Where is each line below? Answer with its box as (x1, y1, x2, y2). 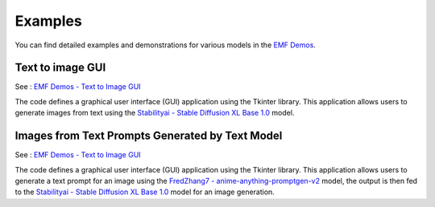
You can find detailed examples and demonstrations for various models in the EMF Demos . (14, 40, 316, 50)
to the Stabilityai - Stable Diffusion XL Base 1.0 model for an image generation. (14, 187, 275, 197)
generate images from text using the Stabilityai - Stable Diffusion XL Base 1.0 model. (14, 108, 295, 118)
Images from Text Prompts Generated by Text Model (14, 129, 283, 143)
